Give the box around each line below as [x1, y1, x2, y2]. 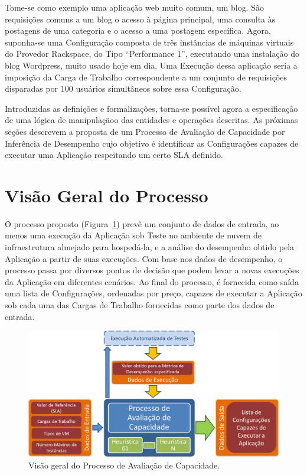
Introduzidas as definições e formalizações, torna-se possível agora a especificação [5, 102, 298, 114]
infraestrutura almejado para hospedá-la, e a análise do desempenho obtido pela [5, 241, 295, 253]
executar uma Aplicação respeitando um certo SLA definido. [5, 148, 223, 161]
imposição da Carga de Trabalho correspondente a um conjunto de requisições [5, 70, 288, 83]
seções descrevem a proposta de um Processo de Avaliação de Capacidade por [5, 125, 285, 137]
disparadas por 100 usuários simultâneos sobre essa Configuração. [5, 82, 241, 95]
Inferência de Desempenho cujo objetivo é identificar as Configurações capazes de [5, 137, 299, 149]
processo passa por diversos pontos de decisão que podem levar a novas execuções [5, 264, 299, 276]
